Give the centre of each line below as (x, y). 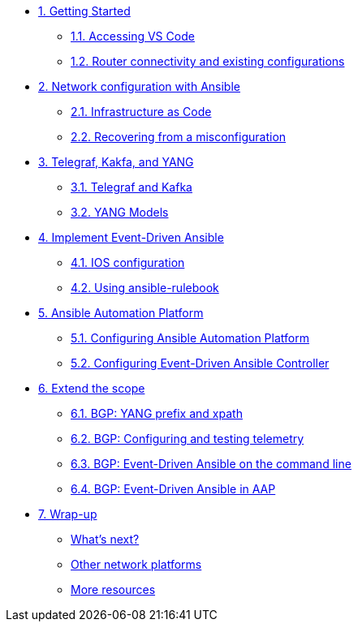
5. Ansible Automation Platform (121, 313)
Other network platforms (136, 564)
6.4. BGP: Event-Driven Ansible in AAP (173, 489)
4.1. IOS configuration (128, 262)
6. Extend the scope (92, 388)
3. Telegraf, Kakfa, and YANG (116, 162)
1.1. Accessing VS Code (133, 36)
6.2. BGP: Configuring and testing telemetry (188, 439)
